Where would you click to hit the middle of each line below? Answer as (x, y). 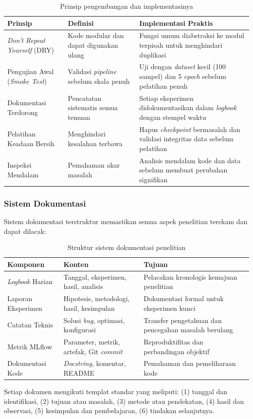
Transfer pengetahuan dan (183, 320)
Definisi (81, 23)
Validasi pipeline (92, 71)
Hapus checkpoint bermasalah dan (190, 129)
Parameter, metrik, (92, 342)
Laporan (20, 298)
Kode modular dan (96, 35)
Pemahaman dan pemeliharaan (190, 363)
